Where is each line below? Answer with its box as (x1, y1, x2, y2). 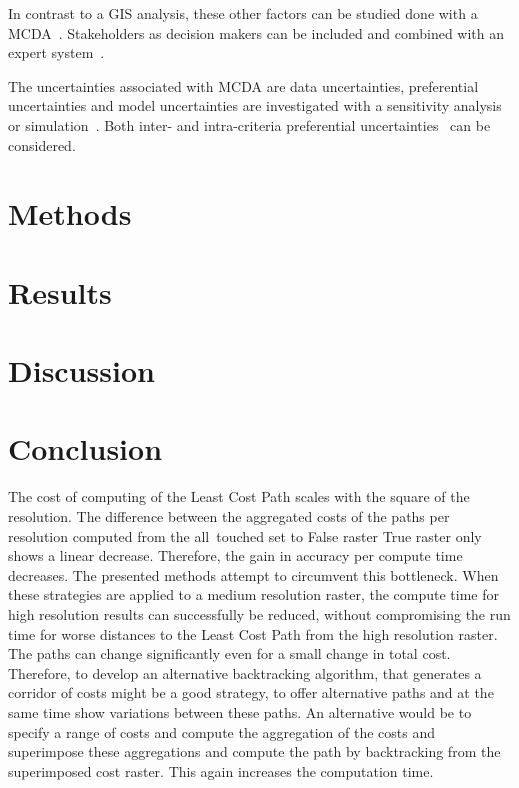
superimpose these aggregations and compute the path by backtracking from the (8, 741, 501, 762)
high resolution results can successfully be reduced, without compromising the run (8, 603, 511, 624)
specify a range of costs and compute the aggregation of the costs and (8, 721, 436, 742)
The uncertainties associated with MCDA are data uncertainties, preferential (8, 75, 479, 96)
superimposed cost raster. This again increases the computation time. (8, 760, 434, 781)
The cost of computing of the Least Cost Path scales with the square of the (8, 486, 470, 507)
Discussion (8, 350, 155, 391)
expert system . (8, 42, 105, 63)
